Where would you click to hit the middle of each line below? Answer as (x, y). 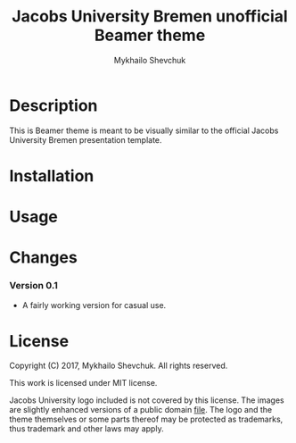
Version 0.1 (33, 286)
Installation (52, 176)
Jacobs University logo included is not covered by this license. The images (147, 400)
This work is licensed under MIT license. (83, 383)
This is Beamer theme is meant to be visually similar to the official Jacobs (144, 130)
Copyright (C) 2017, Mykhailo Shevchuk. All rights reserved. (119, 366)
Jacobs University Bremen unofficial (150, 17)
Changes (43, 258)
